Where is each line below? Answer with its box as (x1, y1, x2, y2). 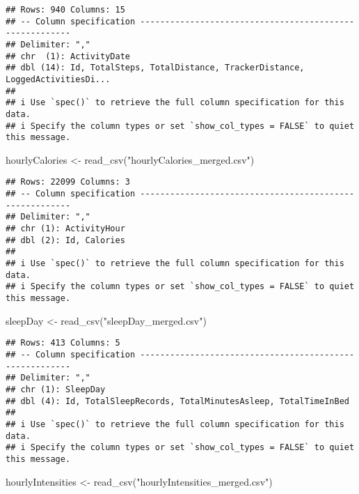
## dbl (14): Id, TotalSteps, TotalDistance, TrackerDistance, (6, 63, 305, 73)
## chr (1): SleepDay (6, 384, 106, 394)
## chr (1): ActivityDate (6, 51, 130, 61)
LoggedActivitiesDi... (6, 74, 111, 84)
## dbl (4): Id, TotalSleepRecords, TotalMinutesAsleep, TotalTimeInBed (6, 396, 349, 406)
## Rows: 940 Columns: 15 (6, 5, 125, 15)
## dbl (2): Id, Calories (6, 235, 125, 245)
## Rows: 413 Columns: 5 (6, 338, 120, 348)
